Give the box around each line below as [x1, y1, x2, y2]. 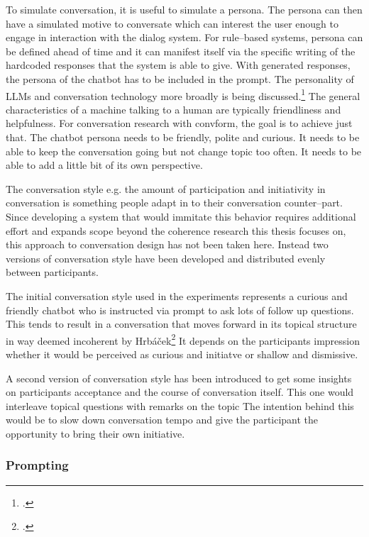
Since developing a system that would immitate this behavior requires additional [6, 209, 356, 223]
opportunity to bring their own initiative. [6, 426, 185, 441]
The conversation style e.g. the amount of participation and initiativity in [6, 181, 326, 196]
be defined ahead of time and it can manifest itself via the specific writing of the [6, 43, 356, 58]
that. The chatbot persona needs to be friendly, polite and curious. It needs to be [6, 130, 360, 144]
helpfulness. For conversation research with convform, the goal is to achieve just [6, 116, 353, 131]
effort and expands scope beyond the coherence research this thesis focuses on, [6, 223, 346, 238]
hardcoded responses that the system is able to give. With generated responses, [6, 57, 351, 72]
